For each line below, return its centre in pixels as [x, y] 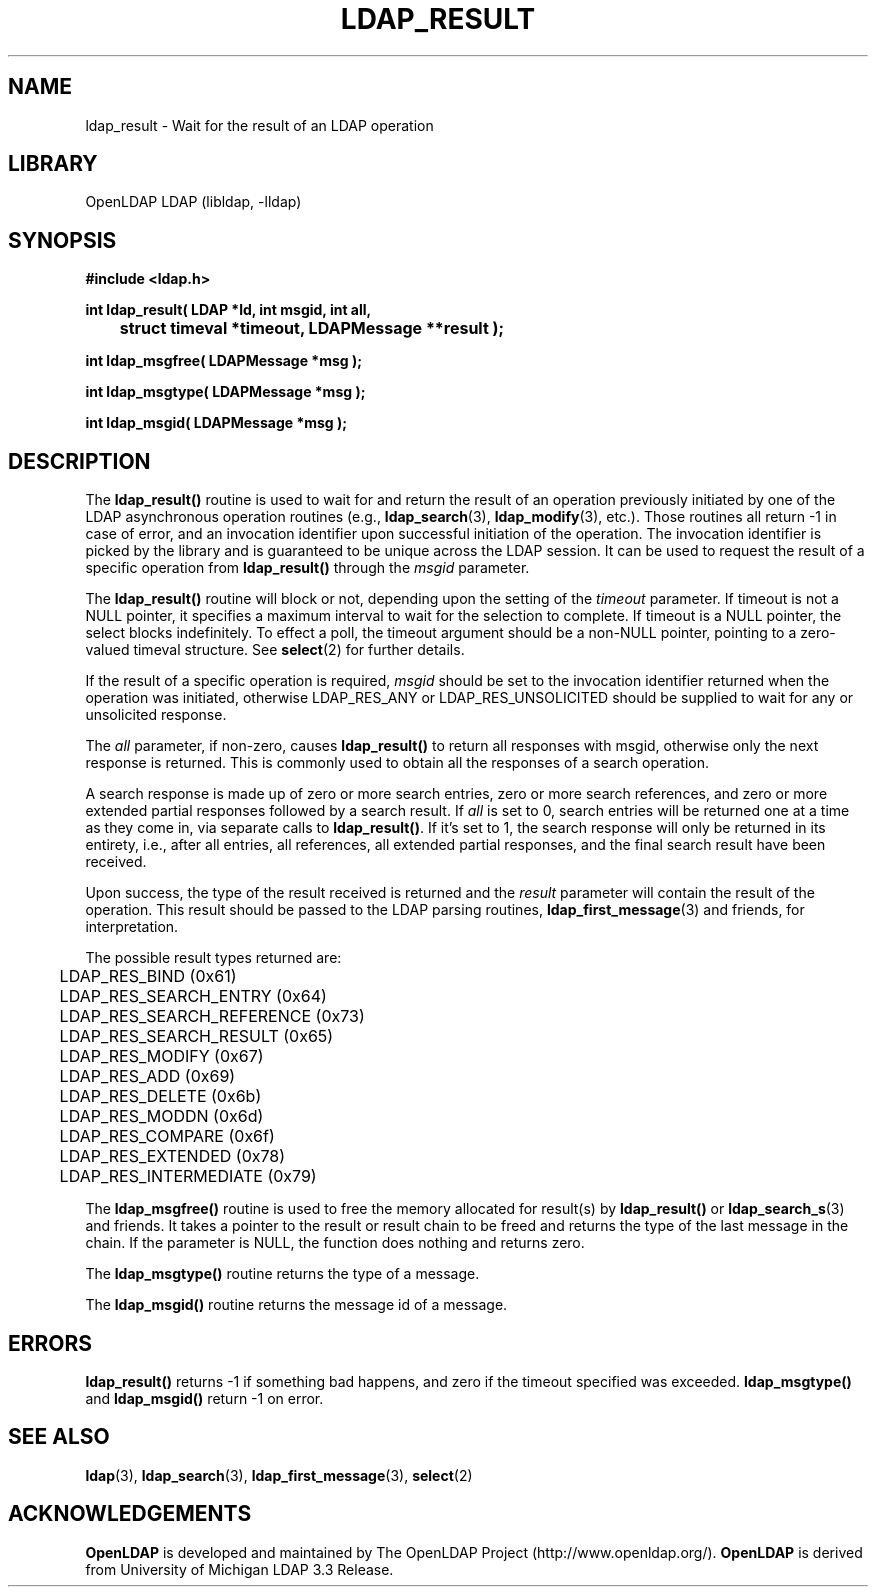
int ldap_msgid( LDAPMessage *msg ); [216, 423]
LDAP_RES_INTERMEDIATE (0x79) [188, 1176]
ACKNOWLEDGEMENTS [130, 1514]
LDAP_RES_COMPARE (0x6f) [167, 1136]
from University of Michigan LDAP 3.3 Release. [239, 1569]
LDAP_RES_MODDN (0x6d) [161, 1116]
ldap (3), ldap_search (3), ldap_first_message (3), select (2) [279, 1475]
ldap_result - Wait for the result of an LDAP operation [259, 125]
